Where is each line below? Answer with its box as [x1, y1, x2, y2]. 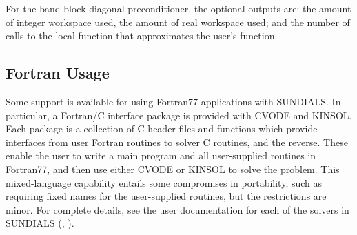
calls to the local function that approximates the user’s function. [6, 28, 278, 43]
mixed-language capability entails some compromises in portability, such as [6, 175, 323, 190]
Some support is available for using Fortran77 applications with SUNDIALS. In [6, 94, 341, 108]
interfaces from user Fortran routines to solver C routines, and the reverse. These [6, 134, 348, 149]
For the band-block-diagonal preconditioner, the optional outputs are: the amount [6, 1, 351, 15]
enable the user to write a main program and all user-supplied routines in [6, 148, 316, 163]
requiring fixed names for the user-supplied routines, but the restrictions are [6, 189, 327, 203]
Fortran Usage [6, 62, 110, 83]
